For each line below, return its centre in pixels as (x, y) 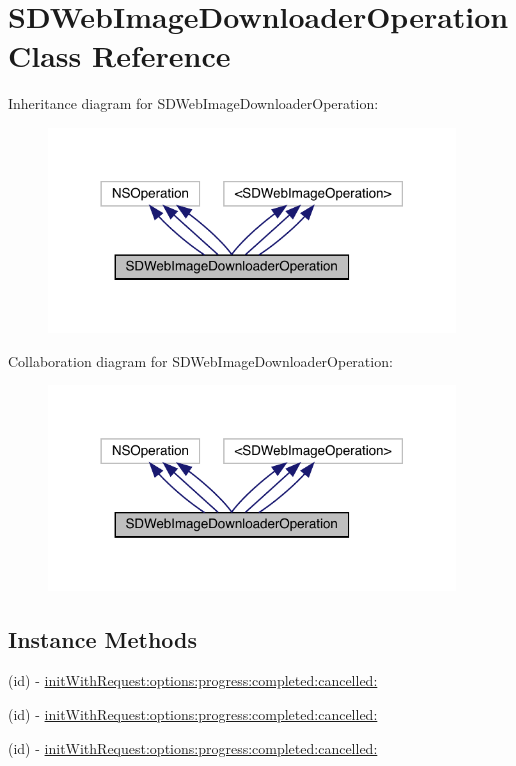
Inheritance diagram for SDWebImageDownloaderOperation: (193, 103)
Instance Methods (102, 638)
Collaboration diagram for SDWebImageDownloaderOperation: (200, 360)
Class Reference (119, 55)
